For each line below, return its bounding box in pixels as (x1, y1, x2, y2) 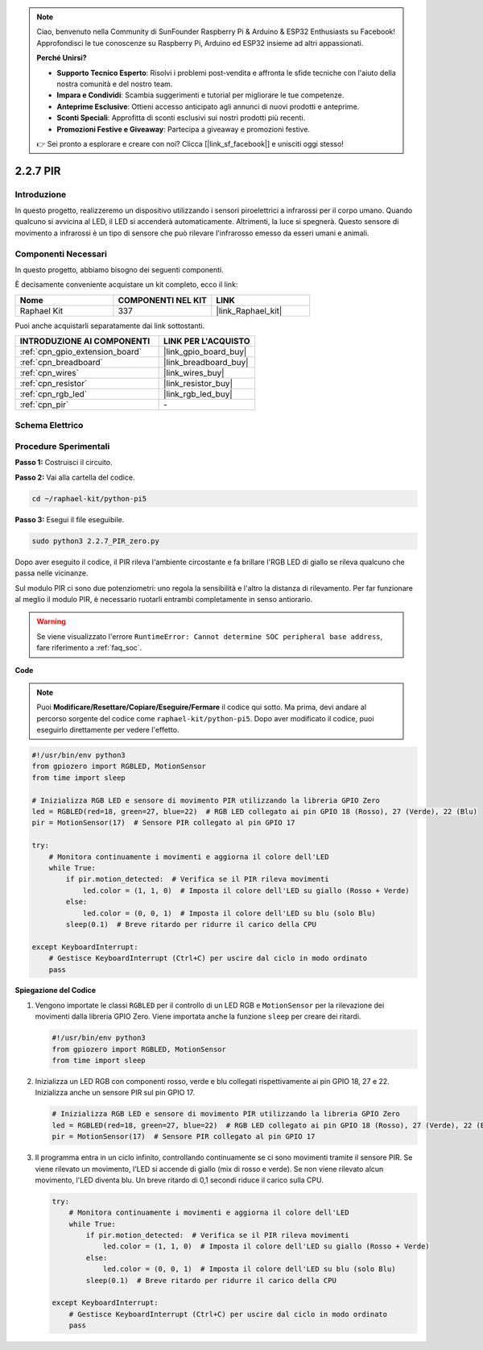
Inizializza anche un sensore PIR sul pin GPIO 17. (35, 1088, 195, 1098)
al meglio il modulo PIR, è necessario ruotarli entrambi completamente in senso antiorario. (14, 594, 313, 604)
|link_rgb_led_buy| (163, 388, 233, 400)
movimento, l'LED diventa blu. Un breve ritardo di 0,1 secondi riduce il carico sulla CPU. (35, 1175, 324, 1185)
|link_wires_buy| (163, 368, 225, 379)
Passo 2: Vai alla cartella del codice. (14, 472, 135, 482)
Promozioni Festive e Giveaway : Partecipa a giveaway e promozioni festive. (56, 124, 310, 134)
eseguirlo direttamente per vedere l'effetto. (36, 725, 180, 735)
